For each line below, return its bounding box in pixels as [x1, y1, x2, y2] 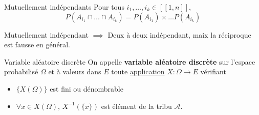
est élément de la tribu [101, 100, 172, 111]
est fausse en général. [4, 39, 70, 50]
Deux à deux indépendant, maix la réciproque [107, 29, 251, 40]
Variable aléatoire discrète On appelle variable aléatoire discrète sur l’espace [4, 56, 255, 67]
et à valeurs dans [48, 66, 101, 77]
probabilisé [4, 66, 38, 77]
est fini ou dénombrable [50, 83, 123, 94]
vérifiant [200, 66, 226, 77]
